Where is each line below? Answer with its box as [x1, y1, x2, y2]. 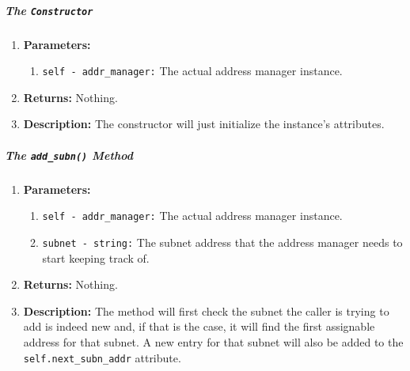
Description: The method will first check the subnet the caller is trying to [23, 302, 389, 319]
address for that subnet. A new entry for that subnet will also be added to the [23, 333, 404, 350]
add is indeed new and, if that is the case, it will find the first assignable [23, 318, 375, 335]
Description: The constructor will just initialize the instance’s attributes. [23, 115, 385, 132]
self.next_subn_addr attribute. [23, 349, 181, 365]
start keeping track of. [42, 249, 150, 266]
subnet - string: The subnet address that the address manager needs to [42, 233, 403, 250]
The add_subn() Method [5, 146, 133, 163]
